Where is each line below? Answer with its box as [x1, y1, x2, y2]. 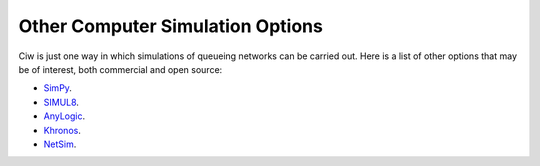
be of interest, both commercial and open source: [18, 63, 223, 75]
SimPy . [43, 82, 72, 94]
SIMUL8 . [43, 96, 80, 108]
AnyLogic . [43, 110, 85, 122]
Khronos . [43, 124, 82, 136]
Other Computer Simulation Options [18, 15, 324, 37]
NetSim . [43, 138, 77, 150]
